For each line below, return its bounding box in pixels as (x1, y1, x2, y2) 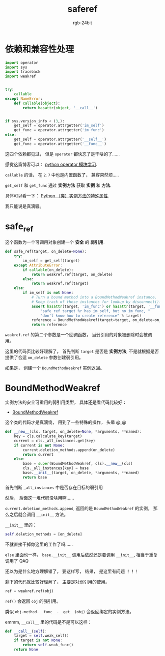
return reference (31, 322, 67, 328)
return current (23, 452, 54, 457)
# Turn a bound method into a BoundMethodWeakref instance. (31, 295, 157, 300)
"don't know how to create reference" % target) (40, 313, 141, 318)
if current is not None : (14, 443, 65, 448)
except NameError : (5, 96, 43, 101)
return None (14, 647, 38, 652)
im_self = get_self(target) (23, 258, 80, 264)
